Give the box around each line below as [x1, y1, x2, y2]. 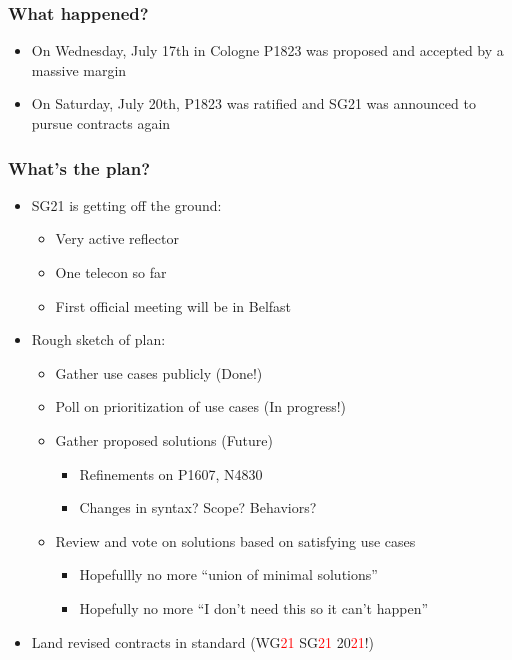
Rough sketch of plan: [31, 329, 166, 350]
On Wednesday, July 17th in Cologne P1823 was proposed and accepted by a [31, 40, 504, 61]
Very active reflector [55, 228, 179, 249]
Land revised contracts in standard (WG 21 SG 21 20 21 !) [31, 631, 375, 652]
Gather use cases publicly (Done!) [55, 362, 263, 383]
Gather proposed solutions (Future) [55, 429, 273, 450]
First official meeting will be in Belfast [55, 295, 292, 316]
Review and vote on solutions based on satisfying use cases [55, 530, 416, 551]
